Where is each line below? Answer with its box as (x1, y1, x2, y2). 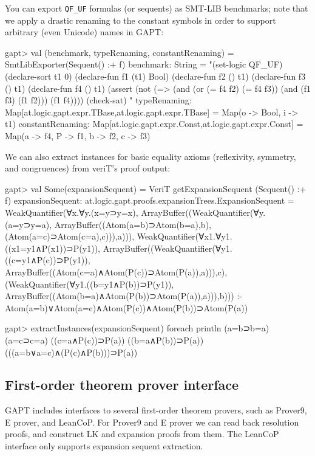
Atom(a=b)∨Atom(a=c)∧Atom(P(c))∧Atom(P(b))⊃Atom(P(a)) (5, 301, 248, 314)
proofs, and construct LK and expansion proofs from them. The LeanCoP (5, 427, 279, 440)
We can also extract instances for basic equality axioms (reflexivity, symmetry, (5, 150, 296, 162)
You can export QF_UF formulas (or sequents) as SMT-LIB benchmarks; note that (5, 2, 308, 14)
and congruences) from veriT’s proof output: (5, 162, 171, 174)
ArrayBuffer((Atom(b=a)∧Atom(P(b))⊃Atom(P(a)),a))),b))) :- (5, 289, 243, 302)
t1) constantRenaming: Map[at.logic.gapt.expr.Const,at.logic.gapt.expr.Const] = (5, 117, 303, 130)
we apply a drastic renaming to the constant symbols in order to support (5, 13, 276, 26)
